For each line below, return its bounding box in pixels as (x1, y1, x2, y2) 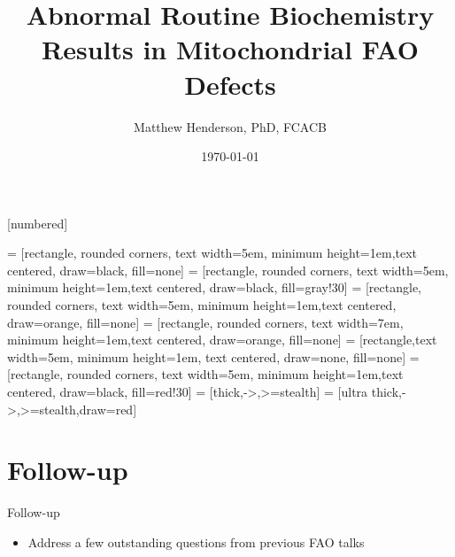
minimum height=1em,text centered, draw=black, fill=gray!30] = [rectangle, (7, 278, 422, 297)
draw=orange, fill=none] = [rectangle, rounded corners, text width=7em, (7, 313, 404, 331)
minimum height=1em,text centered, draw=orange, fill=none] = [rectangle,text (7, 330, 437, 349)
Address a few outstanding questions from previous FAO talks (27, 532, 365, 551)
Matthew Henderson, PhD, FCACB (134, 117, 327, 135)
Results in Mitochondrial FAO (42, 31, 419, 67)
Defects (184, 66, 276, 102)
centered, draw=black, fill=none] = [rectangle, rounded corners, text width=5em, (7, 260, 449, 279)
